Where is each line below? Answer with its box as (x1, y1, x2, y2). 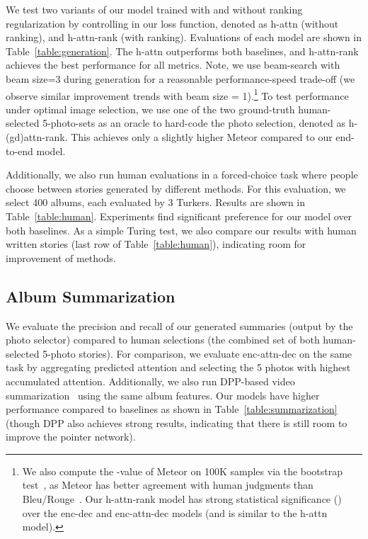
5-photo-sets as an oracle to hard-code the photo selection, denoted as (42, 115, 345, 130)
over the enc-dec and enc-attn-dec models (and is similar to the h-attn (22, 505, 328, 520)
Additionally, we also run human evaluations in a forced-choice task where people (6, 167, 358, 182)
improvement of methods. (6, 250, 116, 265)
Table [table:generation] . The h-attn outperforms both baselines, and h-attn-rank (6, 43, 359, 58)
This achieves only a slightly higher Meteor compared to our (71, 130, 333, 144)
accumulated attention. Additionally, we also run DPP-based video (6, 373, 295, 388)
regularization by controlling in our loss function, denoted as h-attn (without (6, 16, 339, 30)
